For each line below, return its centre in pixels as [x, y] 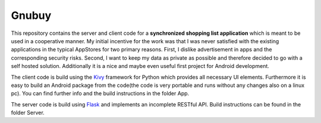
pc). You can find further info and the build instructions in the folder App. [100, 93]
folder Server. [28, 113]
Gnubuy [31, 15]
